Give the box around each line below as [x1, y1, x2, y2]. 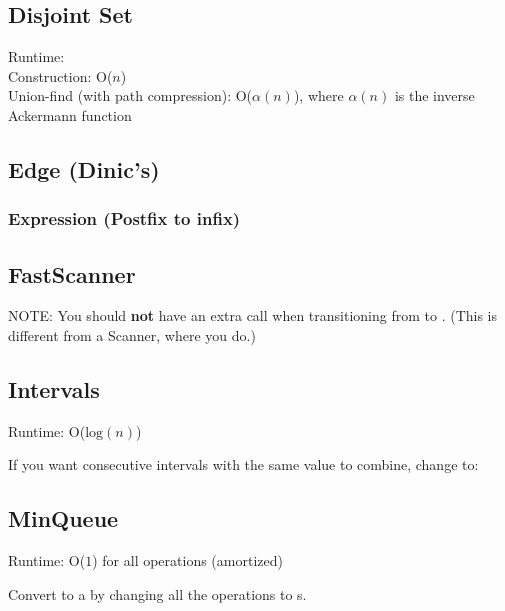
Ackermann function [8, 104, 132, 125]
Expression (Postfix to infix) [8, 206, 241, 231]
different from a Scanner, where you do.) [8, 325, 256, 345]
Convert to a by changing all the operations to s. [8, 583, 307, 604]
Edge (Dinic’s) [8, 153, 160, 184]
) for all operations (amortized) [92, 550, 283, 571]
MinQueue [8, 503, 119, 534]
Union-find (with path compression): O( [8, 85, 253, 106]
